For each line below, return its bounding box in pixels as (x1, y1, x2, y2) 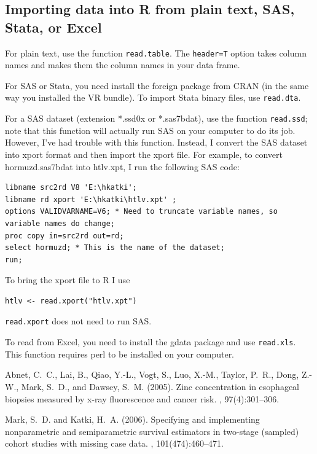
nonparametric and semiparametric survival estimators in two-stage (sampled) (5, 425, 299, 437)
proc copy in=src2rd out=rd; (5, 231, 124, 240)
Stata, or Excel (5, 17, 102, 36)
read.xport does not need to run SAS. (5, 315, 152, 327)
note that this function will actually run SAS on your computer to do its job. (5, 123, 295, 136)
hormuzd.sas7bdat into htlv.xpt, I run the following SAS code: (5, 160, 240, 173)
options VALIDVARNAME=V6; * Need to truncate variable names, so (5, 207, 278, 216)
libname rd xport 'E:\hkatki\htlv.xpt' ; (5, 195, 177, 204)
